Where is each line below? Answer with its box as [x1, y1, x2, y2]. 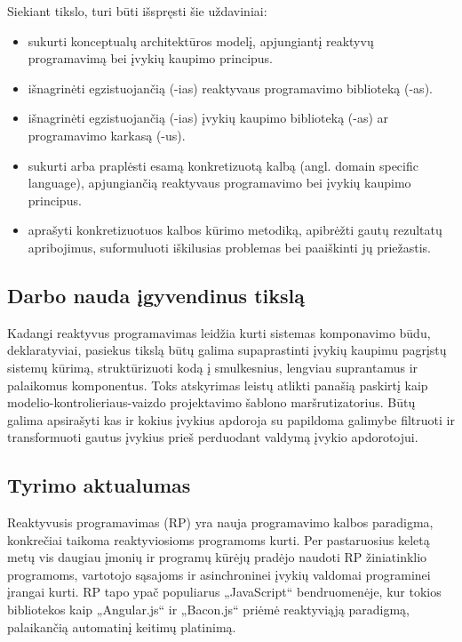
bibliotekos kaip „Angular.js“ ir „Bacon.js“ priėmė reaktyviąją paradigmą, [7, 600, 410, 619]
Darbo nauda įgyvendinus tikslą [7, 281, 305, 309]
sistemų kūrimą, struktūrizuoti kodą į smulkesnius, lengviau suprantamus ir [7, 357, 418, 376]
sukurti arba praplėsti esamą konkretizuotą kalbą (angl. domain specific [28, 156, 418, 174]
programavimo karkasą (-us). [28, 125, 186, 144]
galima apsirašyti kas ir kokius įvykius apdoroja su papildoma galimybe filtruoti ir [7, 410, 455, 429]
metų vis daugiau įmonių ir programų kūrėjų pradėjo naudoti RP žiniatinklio [7, 548, 427, 566]
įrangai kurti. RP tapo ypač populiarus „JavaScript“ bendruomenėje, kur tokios [7, 582, 442, 601]
